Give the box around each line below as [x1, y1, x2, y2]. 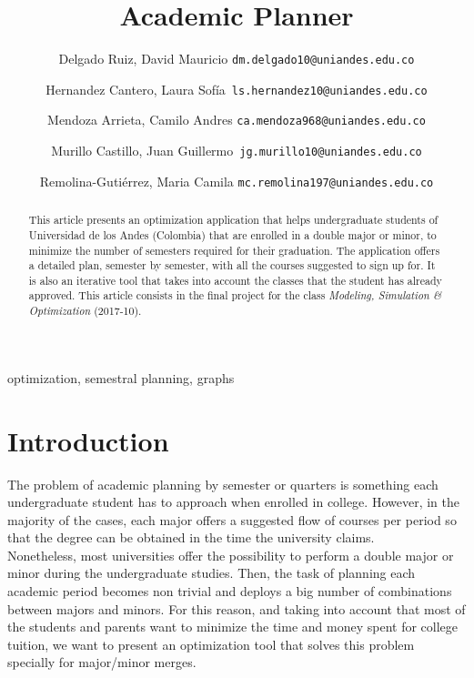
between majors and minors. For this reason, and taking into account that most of [7, 599, 466, 618]
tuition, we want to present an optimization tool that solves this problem [7, 634, 415, 653]
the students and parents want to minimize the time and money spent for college [7, 617, 459, 636]
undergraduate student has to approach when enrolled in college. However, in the [7, 492, 459, 511]
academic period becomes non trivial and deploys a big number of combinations [7, 582, 452, 601]
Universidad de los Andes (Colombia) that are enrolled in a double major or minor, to [28, 227, 437, 242]
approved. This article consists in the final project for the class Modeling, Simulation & [28, 288, 442, 303]
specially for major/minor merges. [7, 653, 197, 672]
